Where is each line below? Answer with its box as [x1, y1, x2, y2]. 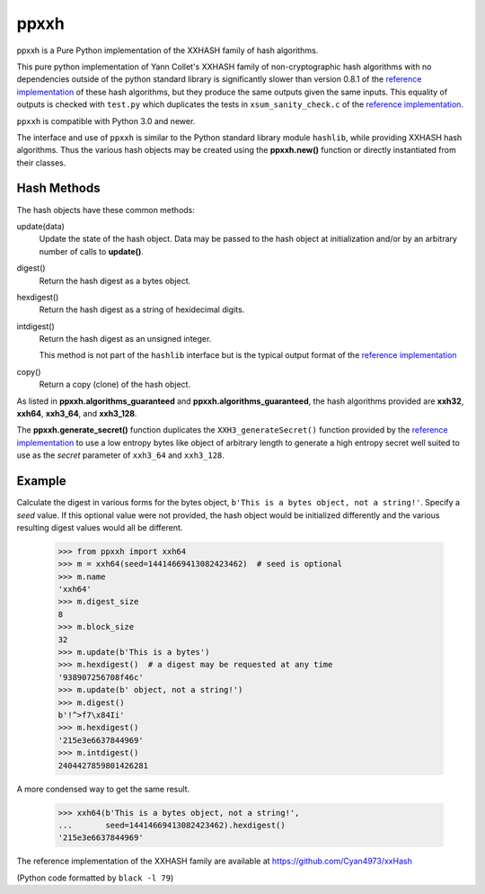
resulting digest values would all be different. [16, 522, 183, 532]
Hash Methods [16, 181, 101, 196]
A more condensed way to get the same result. [16, 783, 190, 794]
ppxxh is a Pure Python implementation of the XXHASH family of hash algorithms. [16, 45, 319, 56]
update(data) [16, 220, 65, 231]
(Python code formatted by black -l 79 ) [16, 872, 174, 883]
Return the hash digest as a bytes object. [39, 275, 191, 286]
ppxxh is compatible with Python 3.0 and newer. [16, 115, 196, 126]
